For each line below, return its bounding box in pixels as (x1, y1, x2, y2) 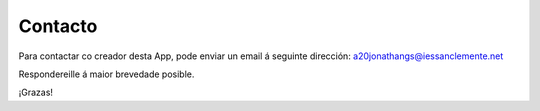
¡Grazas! (18, 86, 54, 99)
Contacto (18, 15, 98, 37)
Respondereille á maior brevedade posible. (18, 68, 195, 80)
